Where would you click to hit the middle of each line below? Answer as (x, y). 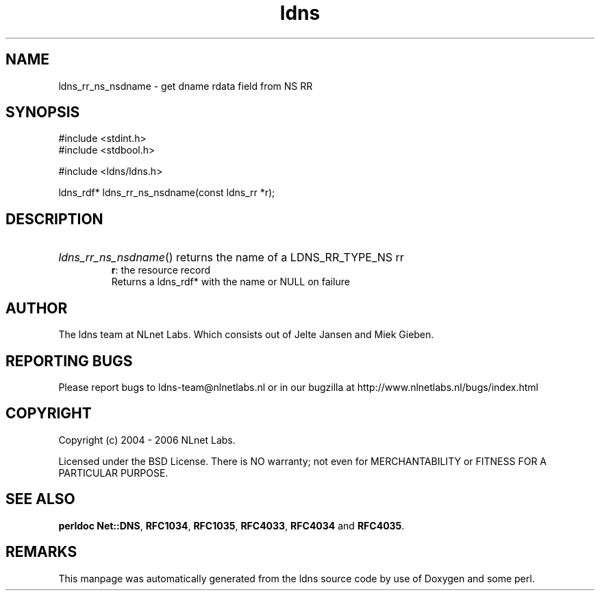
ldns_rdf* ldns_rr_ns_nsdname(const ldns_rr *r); (167, 193)
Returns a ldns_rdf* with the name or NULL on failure (230, 282)
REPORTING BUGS (69, 361)
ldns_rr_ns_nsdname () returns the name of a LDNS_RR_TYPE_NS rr (231, 258)
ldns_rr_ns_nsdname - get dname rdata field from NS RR (186, 86)
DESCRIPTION (54, 219)
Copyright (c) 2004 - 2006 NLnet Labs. (147, 440)
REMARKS (41, 552)
